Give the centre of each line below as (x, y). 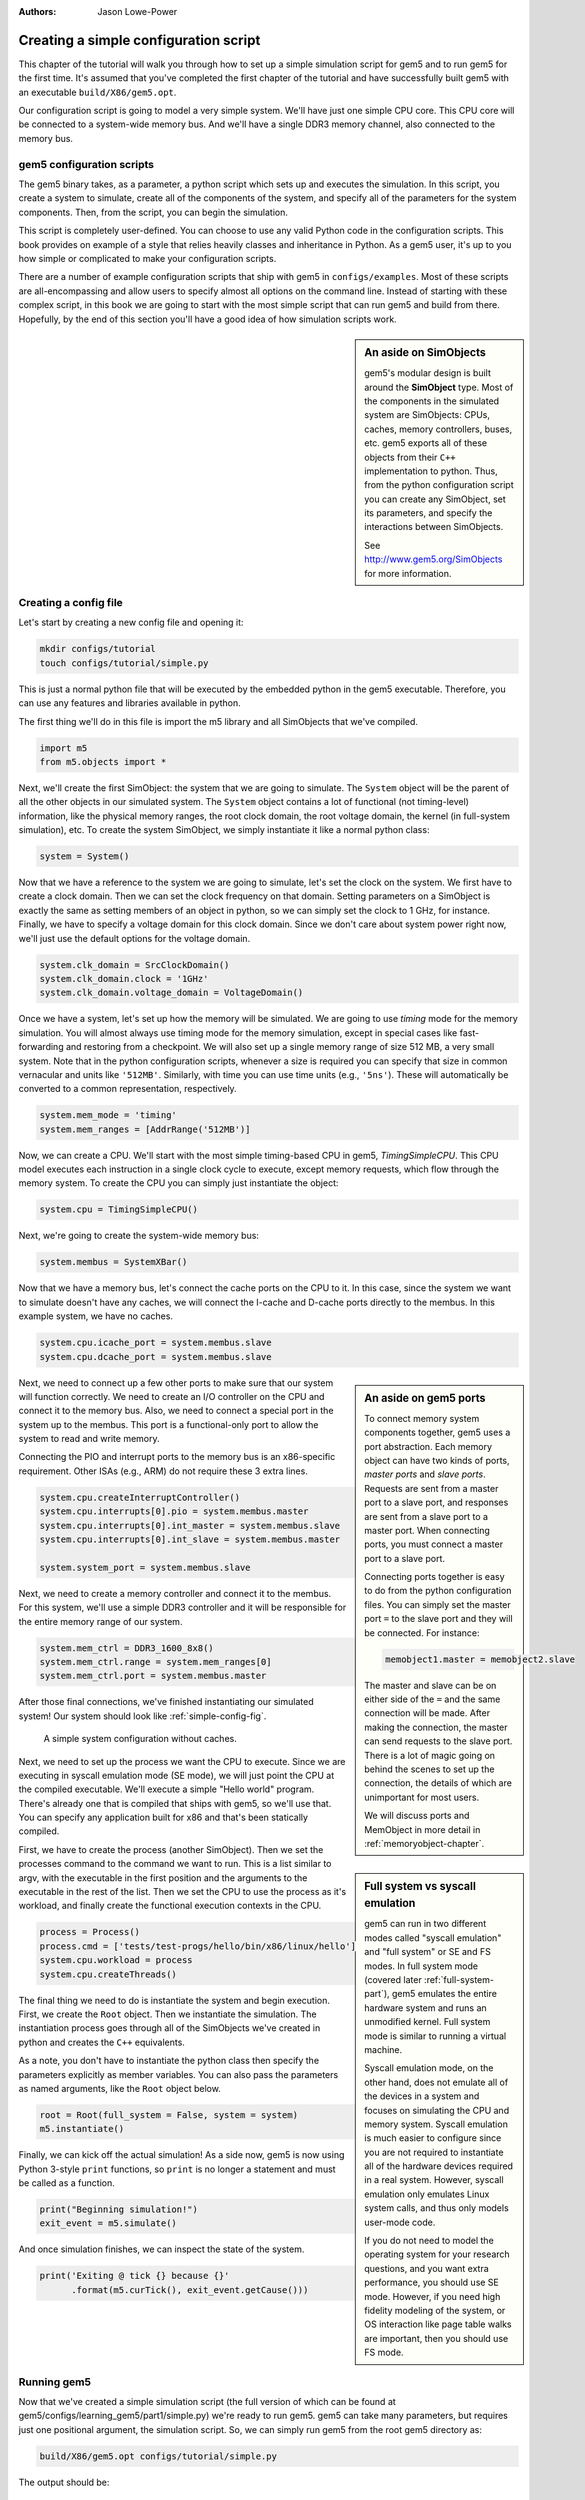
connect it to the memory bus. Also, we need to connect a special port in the (176, 1411)
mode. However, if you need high (432, 2296)
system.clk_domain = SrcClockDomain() (134, 964)
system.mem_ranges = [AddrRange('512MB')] (145, 1129)
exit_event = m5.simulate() (108, 2223)
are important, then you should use (436, 2338)
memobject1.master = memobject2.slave (480, 1659)
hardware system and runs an (425, 2007)
